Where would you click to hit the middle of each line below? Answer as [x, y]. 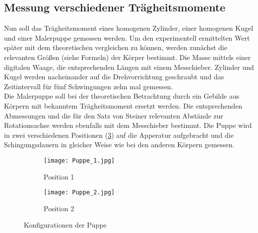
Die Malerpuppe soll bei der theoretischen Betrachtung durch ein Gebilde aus [122, 96]
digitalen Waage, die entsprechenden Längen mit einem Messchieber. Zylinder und [129, 67]
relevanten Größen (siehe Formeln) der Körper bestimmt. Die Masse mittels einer [128, 57]
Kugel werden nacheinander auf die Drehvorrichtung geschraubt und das [114, 77]
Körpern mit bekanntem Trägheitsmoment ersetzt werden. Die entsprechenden [123, 105]
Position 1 [59, 176]
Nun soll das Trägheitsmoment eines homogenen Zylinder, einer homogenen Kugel [129, 28]
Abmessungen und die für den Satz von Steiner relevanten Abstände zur [114, 115]
